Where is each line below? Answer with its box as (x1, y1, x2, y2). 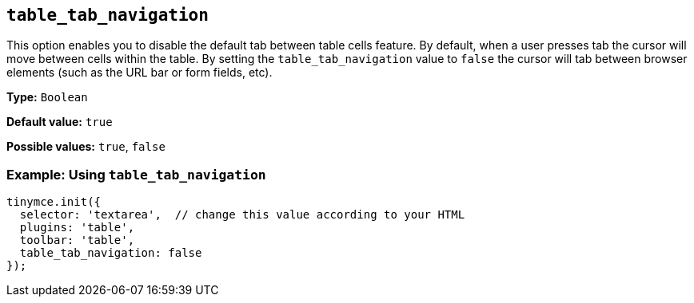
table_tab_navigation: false (19, 246, 202, 260)
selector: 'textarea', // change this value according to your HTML (19, 208, 465, 222)
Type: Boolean (6, 90, 88, 104)
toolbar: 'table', (19, 234, 135, 247)
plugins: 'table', (19, 221, 135, 234)
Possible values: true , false (6, 140, 166, 154)
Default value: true (6, 115, 113, 129)
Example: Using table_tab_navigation (6, 166, 266, 183)
